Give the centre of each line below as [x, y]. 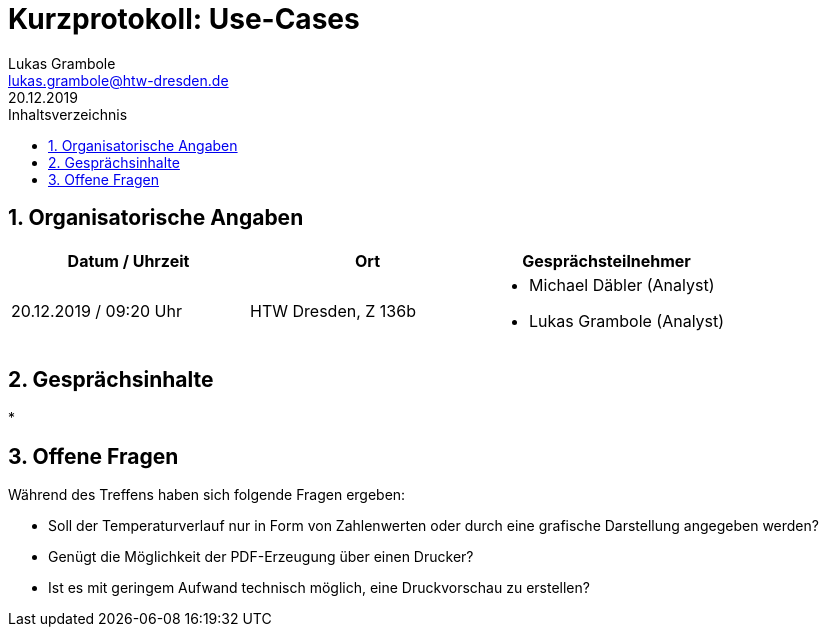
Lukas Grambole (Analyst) [627, 320]
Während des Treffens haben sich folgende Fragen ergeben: [207, 495]
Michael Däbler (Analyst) [622, 284]
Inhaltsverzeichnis [68, 114]
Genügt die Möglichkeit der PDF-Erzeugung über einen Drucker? [261, 557]
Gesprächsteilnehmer [606, 260]
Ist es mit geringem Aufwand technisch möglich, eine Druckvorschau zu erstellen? [319, 588]
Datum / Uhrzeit [128, 260]
